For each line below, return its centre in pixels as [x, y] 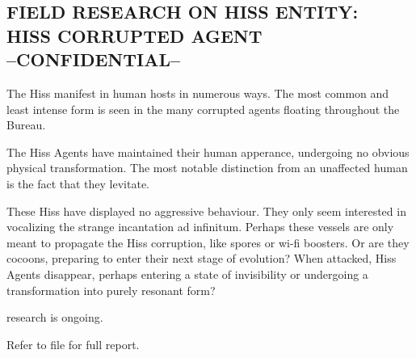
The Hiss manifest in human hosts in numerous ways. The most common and [198, 93]
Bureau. [26, 125]
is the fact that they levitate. [78, 183]
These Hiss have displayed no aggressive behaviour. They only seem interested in [206, 211]
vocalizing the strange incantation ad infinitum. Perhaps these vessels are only [200, 227]
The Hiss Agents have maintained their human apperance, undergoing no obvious [208, 152]
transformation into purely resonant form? [111, 290]
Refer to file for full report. [73, 344]
